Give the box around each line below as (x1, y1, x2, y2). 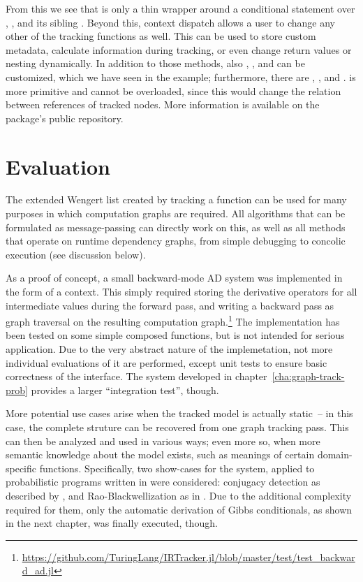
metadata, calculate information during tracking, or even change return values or (6, 42, 352, 57)
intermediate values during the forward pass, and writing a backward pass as (6, 298, 334, 312)
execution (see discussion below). (6, 247, 146, 261)
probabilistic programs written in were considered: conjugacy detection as (6, 474, 320, 489)
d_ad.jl (22, 563, 54, 578)
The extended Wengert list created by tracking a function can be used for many (6, 192, 347, 207)
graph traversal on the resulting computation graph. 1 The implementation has (6, 312, 340, 328)
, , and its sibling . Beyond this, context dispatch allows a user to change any (6, 15, 336, 29)
